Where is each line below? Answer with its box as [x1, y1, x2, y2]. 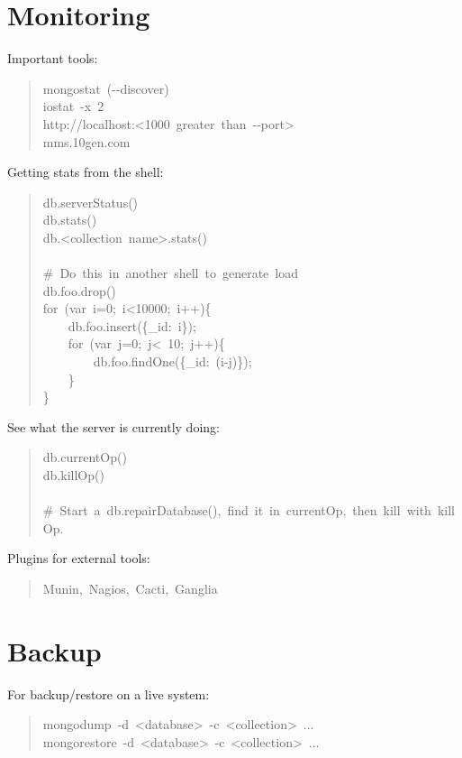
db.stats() [42, 210, 97, 229]
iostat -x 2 [42, 97, 104, 116]
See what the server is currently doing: [7, 417, 220, 436]
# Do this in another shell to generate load [42, 263, 298, 282]
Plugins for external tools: [7, 549, 150, 568]
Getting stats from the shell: [7, 162, 164, 181]
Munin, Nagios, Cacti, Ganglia [42, 578, 218, 597]
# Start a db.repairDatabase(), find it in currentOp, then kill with [42, 501, 431, 520]
